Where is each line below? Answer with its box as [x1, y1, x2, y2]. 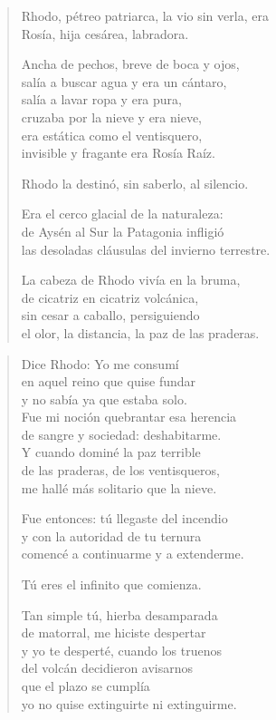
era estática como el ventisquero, [21, 125, 203, 144]
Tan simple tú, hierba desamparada [21, 605, 218, 624]
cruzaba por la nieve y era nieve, [21, 107, 203, 126]
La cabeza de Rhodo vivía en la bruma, [21, 270, 241, 289]
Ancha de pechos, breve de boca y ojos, [21, 54, 240, 73]
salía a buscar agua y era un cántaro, [21, 72, 227, 91]
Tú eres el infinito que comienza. [21, 575, 202, 594]
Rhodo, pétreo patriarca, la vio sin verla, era [21, 6, 269, 24]
